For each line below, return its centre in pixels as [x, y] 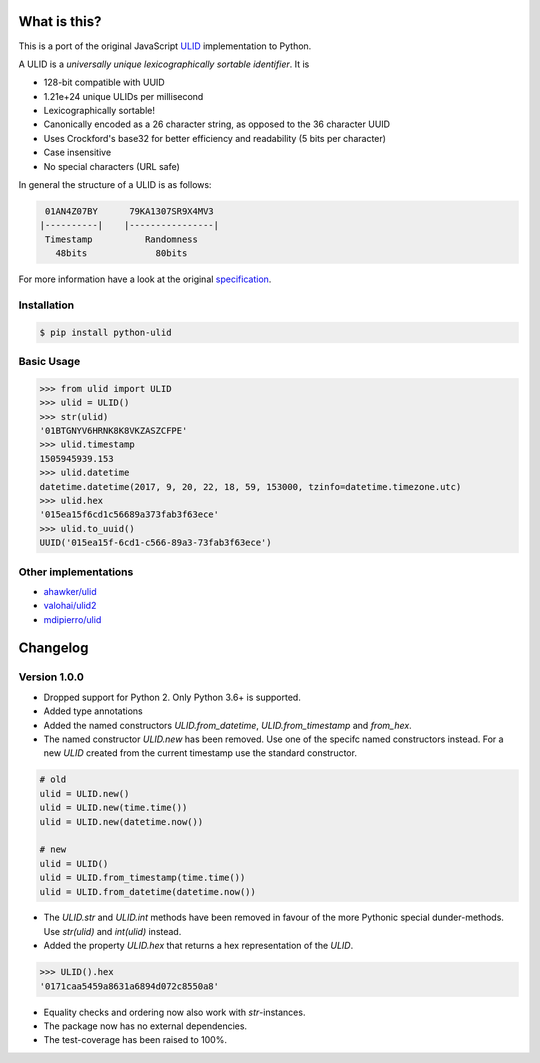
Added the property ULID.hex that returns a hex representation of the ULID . [198, 946]
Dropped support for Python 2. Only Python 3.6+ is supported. [172, 697]
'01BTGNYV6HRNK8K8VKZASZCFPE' [113, 431]
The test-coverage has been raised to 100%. [135, 1040]
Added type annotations [93, 711]
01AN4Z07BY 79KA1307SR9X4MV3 [129, 211]
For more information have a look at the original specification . [145, 279]
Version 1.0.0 [51, 677]
